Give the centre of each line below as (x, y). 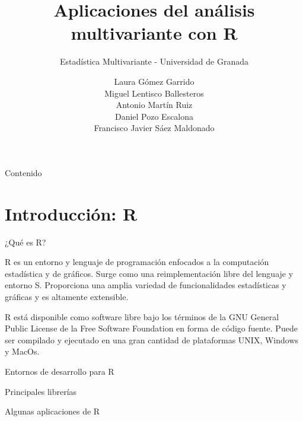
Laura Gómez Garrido (154, 81)
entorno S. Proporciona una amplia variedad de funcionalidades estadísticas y (146, 285)
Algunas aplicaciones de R (52, 411)
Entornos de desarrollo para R (60, 371)
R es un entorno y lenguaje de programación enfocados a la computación (137, 262)
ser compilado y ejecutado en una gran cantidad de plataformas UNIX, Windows (152, 339)
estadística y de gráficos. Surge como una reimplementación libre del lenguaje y (149, 273)
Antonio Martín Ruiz (154, 105)
